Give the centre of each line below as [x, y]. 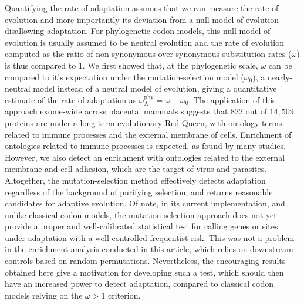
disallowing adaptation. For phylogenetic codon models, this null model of [138, 31]
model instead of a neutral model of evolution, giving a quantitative [155, 88]
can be [280, 65]
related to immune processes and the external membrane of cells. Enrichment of [148, 134]
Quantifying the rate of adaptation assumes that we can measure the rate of [142, 8]
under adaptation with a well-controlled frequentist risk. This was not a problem [150, 237]
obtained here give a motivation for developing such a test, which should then [144, 272]
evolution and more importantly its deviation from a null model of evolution [142, 19]
